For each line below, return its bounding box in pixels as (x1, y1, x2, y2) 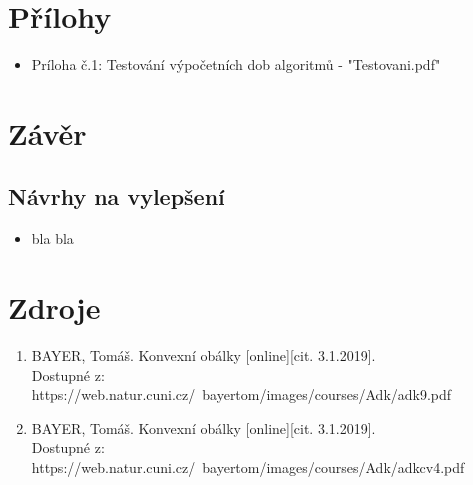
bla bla (31, 228, 74, 249)
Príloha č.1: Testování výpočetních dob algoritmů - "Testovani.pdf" (31, 54, 441, 75)
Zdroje (8, 287, 101, 328)
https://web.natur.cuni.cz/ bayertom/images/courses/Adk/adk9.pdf (31, 384, 452, 405)
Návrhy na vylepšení (8, 181, 225, 212)
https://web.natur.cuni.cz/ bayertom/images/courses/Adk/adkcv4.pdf (31, 456, 465, 477)
